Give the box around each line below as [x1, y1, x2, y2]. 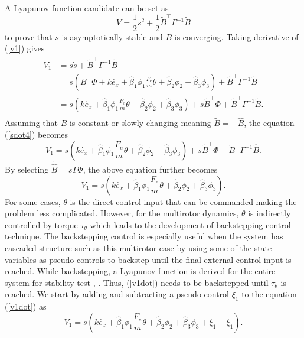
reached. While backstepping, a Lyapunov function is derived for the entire [5, 265, 276, 277]
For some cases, [5, 195, 61, 207]
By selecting [5, 162, 49, 175]
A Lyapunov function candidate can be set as [5, 2, 169, 14]
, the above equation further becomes [83, 162, 218, 175]
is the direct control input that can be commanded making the [70, 195, 297, 207]
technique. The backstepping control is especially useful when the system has [5, 230, 283, 242]
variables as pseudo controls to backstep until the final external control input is [5, 253, 292, 265]
